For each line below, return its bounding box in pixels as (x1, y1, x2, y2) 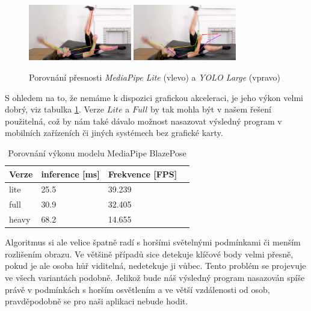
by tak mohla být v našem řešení (150, 103, 271, 115)
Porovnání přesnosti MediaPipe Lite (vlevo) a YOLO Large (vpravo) (29, 71, 280, 83)
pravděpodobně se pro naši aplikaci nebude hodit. (5, 295, 188, 307)
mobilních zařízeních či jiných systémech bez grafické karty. (5, 126, 223, 139)
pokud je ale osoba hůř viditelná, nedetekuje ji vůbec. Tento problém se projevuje (5, 259, 306, 272)
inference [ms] (41, 167, 100, 180)
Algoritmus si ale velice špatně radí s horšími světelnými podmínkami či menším (5, 236, 301, 248)
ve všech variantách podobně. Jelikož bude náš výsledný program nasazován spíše (5, 271, 305, 283)
